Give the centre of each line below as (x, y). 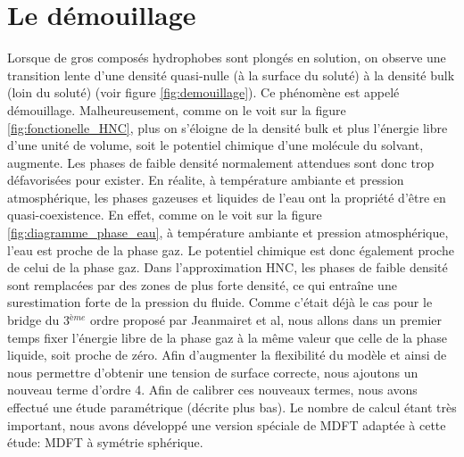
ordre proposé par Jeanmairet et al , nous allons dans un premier (266, 320)
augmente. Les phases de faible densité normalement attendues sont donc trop (221, 162)
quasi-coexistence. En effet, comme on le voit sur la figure (165, 215)
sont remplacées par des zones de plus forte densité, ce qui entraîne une (202, 284)
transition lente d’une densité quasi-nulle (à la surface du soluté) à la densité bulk (231, 75)
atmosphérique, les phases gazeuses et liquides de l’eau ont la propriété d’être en (227, 197)
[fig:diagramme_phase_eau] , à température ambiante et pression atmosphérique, (228, 233)
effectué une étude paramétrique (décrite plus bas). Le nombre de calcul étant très (232, 407)
